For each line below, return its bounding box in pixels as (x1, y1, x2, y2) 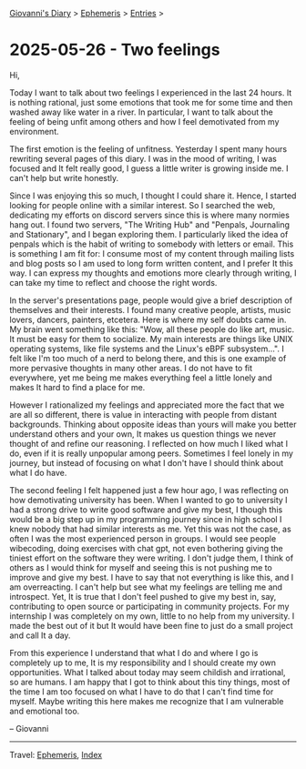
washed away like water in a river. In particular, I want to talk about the (9, 106, 273, 117)
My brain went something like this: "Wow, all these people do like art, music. (9, 323, 294, 335)
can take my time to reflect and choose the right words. (9, 277, 218, 288)
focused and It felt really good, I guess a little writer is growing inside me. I (9, 163, 289, 174)
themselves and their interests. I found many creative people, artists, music (9, 304, 291, 315)
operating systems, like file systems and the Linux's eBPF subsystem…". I (9, 343, 284, 354)
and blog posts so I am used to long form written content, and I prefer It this (9, 258, 293, 268)
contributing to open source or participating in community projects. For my (9, 601, 290, 612)
